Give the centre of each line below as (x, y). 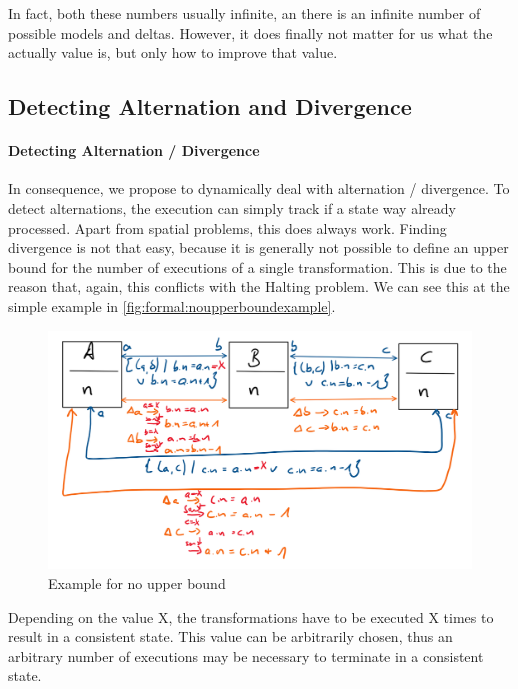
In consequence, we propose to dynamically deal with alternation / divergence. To (259, 188)
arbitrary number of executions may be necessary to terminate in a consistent (246, 655)
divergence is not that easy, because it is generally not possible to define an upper (258, 247)
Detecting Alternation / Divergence (134, 150)
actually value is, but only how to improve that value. (173, 52)
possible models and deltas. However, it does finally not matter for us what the (250, 32)
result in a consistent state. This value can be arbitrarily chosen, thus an (230, 636)
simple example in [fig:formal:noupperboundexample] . (172, 305)
